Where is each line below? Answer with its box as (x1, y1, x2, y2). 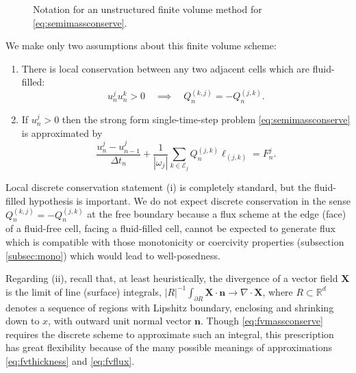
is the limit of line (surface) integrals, (5, 284, 162, 298)
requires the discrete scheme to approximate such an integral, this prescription (5, 326, 334, 341)
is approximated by (21, 125, 103, 140)
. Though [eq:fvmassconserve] (201, 313, 323, 328)
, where (262, 284, 293, 298)
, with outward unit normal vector (48, 313, 192, 328)
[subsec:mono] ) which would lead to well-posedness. (5, 248, 220, 262)
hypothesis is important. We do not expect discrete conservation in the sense (29, 193, 351, 207)
